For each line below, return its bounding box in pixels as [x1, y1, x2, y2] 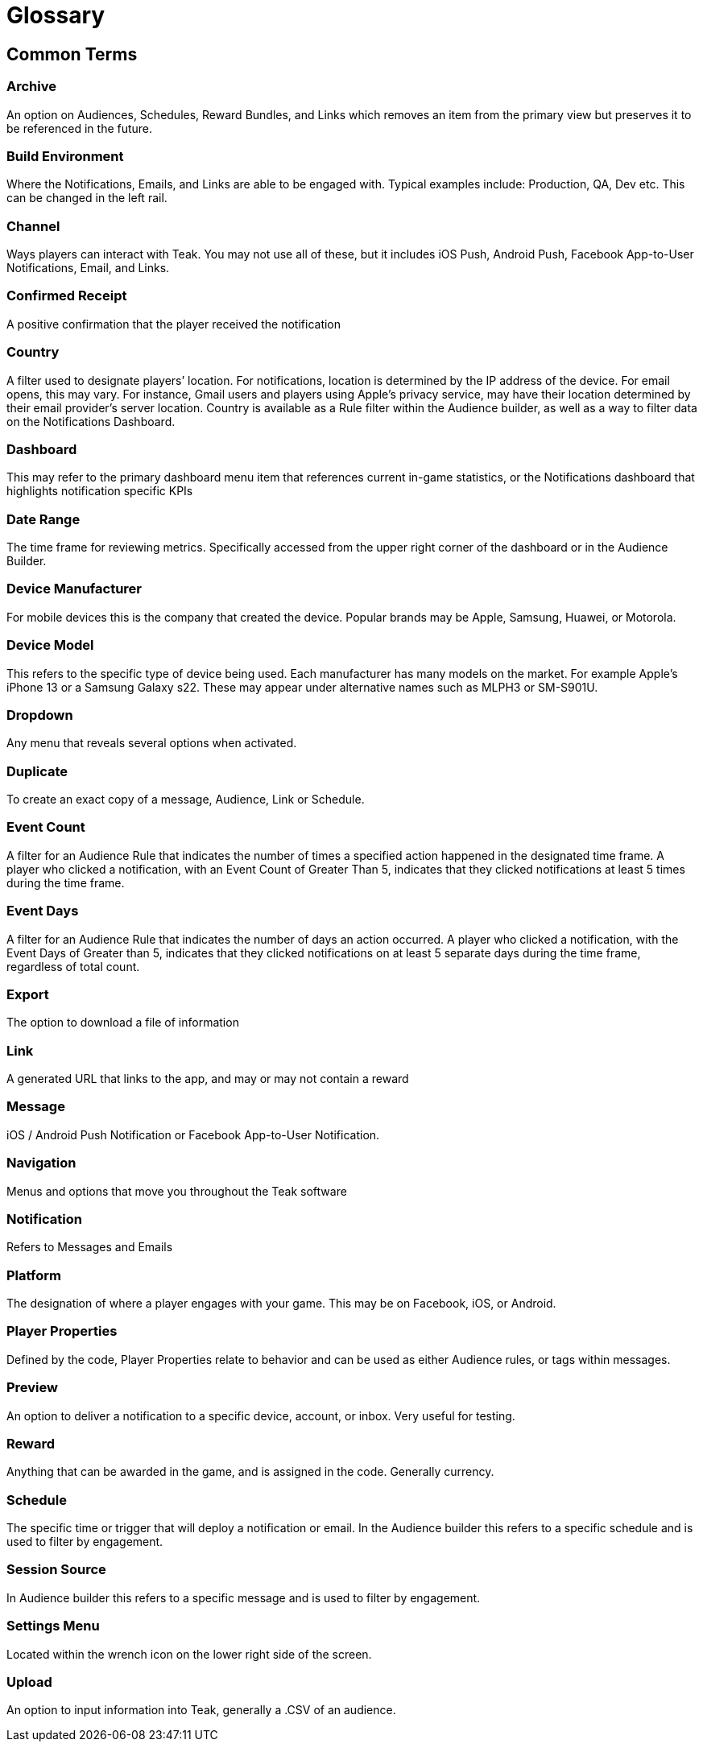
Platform [6, 1267, 61, 1283]
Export [6, 986, 49, 1002]
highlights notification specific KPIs [6, 484, 193, 498]
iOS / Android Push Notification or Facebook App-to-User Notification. [6, 1127, 380, 1142]
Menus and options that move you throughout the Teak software [6, 1184, 347, 1198]
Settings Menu [6, 1618, 100, 1634]
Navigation [6, 1155, 77, 1172]
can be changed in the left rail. [6, 191, 167, 205]
